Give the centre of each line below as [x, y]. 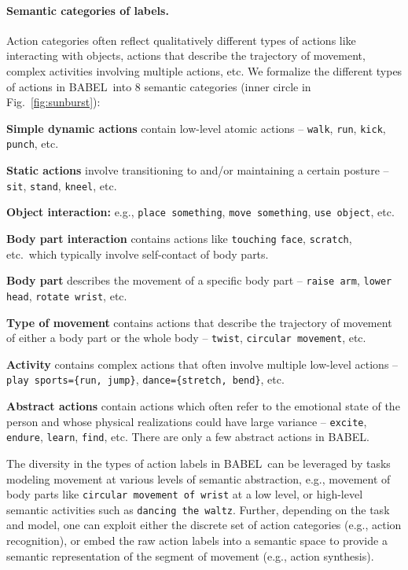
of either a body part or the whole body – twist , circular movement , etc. [186, 338]
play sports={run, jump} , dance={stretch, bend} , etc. [145, 379]
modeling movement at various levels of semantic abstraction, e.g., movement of [198, 478]
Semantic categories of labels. [88, 10]
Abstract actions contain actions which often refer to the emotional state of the [203, 406]
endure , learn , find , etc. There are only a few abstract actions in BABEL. [188, 437]
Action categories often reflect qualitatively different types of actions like [181, 40]
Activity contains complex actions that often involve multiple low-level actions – [202, 364]
